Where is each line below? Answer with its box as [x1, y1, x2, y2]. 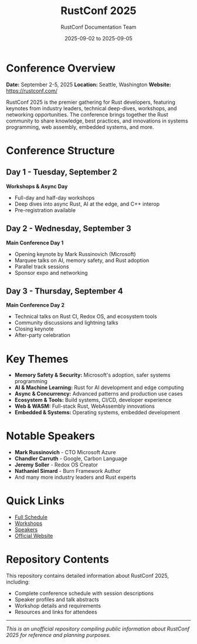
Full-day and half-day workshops [14, 194, 95, 201]
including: [6, 578, 30, 585]
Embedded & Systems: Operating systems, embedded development [14, 409, 181, 416]
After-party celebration [14, 332, 70, 339]
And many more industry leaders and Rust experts [14, 473, 137, 481]
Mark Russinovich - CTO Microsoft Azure [14, 449, 116, 456]
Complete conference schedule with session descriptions [14, 590, 154, 597]
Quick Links [6, 494, 64, 507]
